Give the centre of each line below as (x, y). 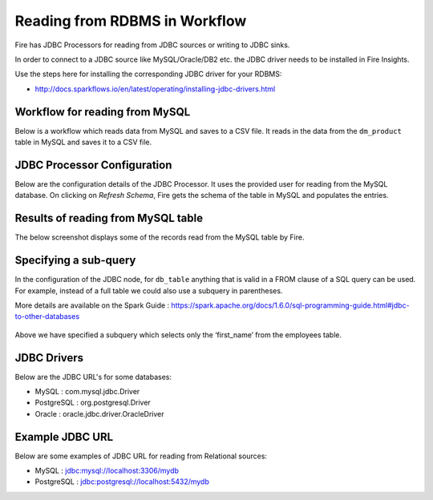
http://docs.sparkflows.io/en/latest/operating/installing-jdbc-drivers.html (155, 89)
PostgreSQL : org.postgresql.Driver (93, 403)
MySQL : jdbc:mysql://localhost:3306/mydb (107, 471)
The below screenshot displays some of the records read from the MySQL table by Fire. (160, 237)
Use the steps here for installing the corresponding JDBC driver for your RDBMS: (148, 74)
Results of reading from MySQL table (109, 218)
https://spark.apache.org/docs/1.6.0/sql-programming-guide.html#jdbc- (290, 305)
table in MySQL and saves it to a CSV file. (83, 142)
